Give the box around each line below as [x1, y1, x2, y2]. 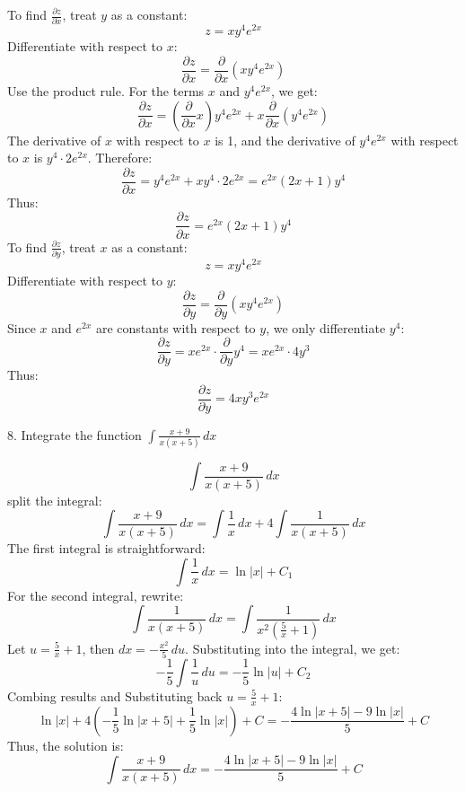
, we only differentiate [266, 318, 386, 337]
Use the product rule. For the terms [7, 82, 205, 101]
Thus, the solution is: [7, 735, 124, 754]
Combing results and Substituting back [7, 686, 223, 705]
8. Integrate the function [7, 425, 142, 444]
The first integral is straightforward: [7, 539, 206, 557]
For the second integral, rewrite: [7, 585, 184, 604]
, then [82, 638, 115, 657]
